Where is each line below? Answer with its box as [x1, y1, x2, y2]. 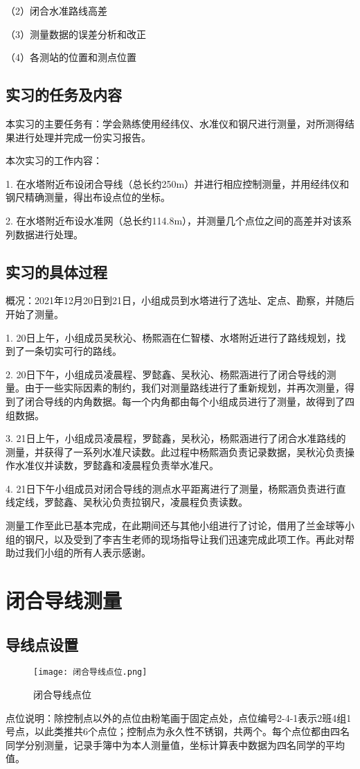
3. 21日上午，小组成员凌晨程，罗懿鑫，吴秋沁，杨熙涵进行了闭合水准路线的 [6, 431, 346, 445]
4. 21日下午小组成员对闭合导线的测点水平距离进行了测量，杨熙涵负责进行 [6, 481, 336, 495]
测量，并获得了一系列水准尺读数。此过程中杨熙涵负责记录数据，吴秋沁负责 [6, 444, 345, 459]
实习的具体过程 [6, 260, 107, 282]
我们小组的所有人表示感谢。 [24, 545, 151, 560]
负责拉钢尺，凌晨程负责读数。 [111, 495, 248, 509]
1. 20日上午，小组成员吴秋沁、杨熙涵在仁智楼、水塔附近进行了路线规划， [6, 330, 336, 344]
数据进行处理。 [15, 227, 83, 241]
